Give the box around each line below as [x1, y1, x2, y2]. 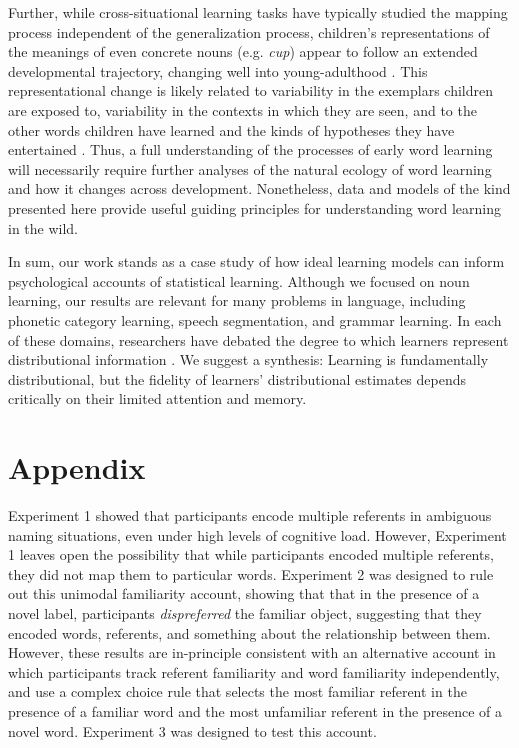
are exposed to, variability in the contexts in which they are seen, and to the [8, 99, 477, 120]
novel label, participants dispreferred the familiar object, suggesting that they [8, 602, 482, 623]
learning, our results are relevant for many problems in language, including [8, 290, 466, 311]
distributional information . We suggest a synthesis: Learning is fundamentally [8, 349, 489, 370]
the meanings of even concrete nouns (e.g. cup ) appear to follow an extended [8, 41, 478, 62]
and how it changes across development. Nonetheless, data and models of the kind [8, 178, 511, 199]
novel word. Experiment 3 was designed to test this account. [8, 720, 377, 741]
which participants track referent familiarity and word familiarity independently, [8, 661, 500, 682]
